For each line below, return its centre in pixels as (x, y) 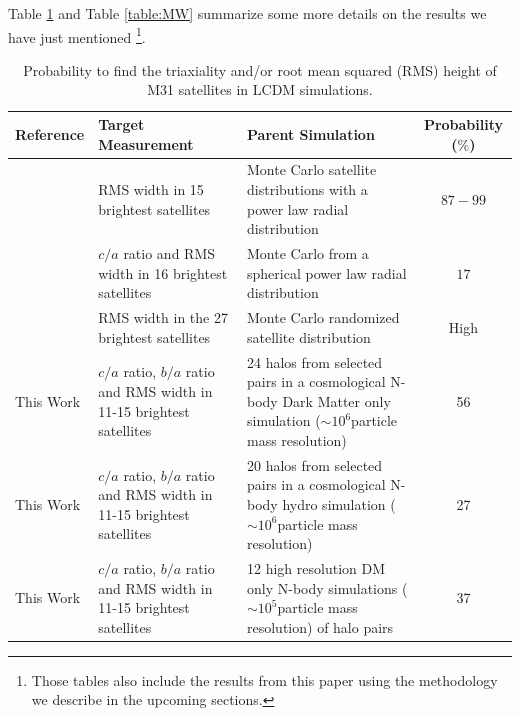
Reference (50, 133)
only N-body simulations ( (327, 587)
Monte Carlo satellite (312, 169)
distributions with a (307, 189)
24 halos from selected (315, 361)
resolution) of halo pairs (320, 626)
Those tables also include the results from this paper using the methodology (264, 679)
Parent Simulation (311, 133)
